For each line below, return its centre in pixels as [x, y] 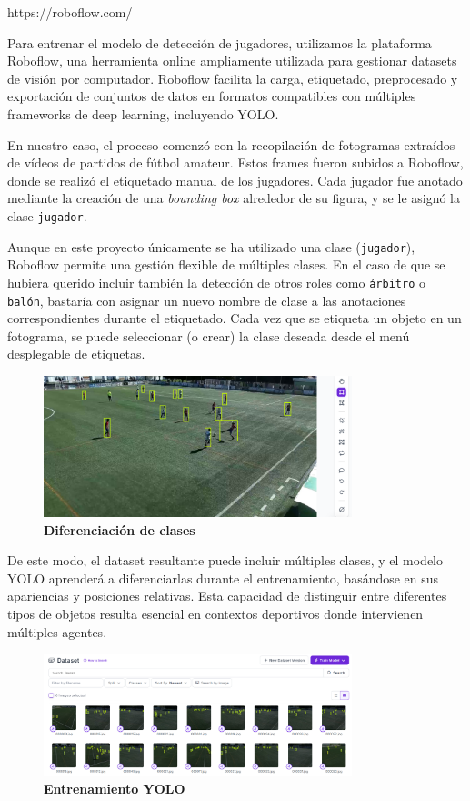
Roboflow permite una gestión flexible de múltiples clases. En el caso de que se [226, 264]
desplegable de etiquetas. [76, 354]
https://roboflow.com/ [70, 12]
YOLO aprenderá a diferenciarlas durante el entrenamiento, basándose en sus [223, 578]
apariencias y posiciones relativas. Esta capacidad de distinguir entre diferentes [227, 596]
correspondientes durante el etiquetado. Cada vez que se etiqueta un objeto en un [235, 318]
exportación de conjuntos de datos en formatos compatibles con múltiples [212, 96]
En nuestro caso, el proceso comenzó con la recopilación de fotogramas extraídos [231, 144]
